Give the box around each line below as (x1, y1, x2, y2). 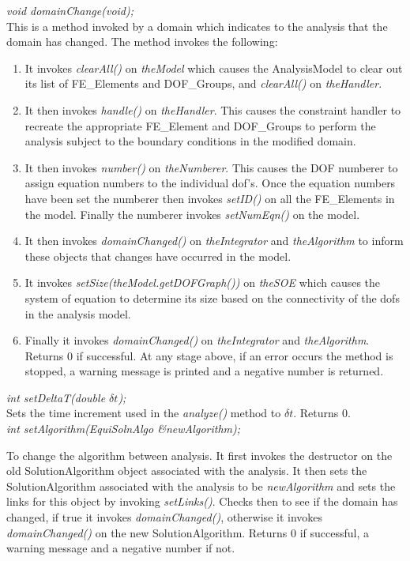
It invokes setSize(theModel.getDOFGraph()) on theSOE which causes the (24, 274, 381, 291)
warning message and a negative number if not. (6, 540, 235, 556)
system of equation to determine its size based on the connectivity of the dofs (24, 289, 400, 306)
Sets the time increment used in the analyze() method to (6, 405, 281, 421)
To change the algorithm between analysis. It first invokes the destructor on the (6, 446, 393, 463)
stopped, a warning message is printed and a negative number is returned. (24, 363, 384, 379)
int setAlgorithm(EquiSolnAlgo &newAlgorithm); (6, 420, 241, 437)
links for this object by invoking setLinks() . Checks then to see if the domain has (6, 493, 398, 510)
